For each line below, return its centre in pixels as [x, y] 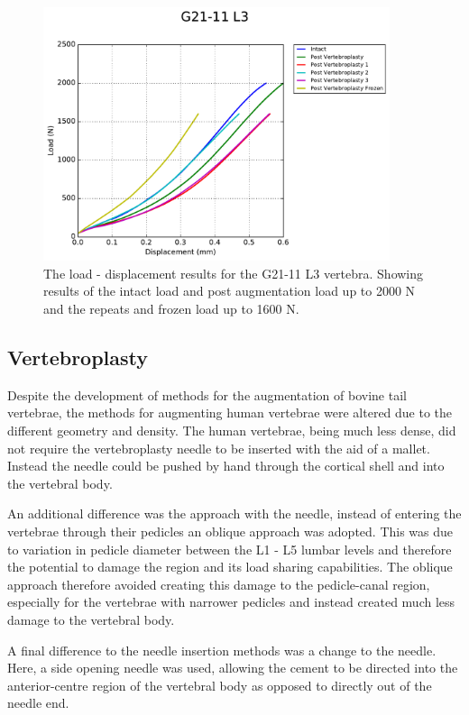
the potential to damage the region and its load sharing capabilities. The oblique [230, 567]
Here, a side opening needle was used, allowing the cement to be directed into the [233, 668]
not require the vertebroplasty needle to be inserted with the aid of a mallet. [219, 448]
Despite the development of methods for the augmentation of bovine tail [207, 394]
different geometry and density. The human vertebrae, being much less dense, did [232, 431]
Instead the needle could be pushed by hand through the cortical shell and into [226, 466]
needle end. [38, 703]
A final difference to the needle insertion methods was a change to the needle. [222, 650]
